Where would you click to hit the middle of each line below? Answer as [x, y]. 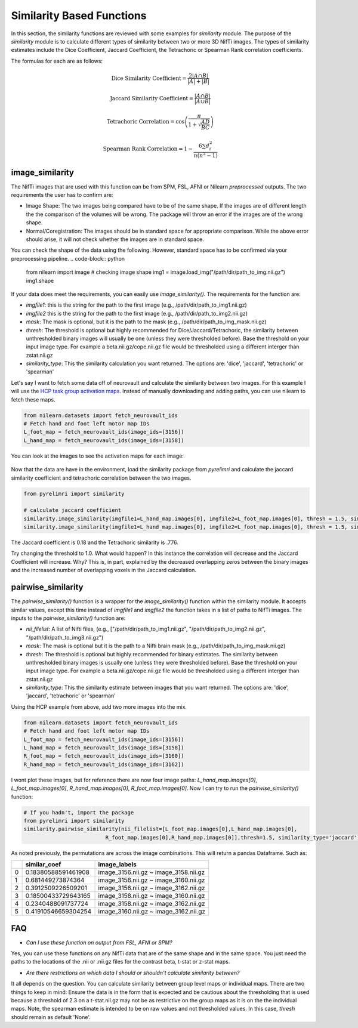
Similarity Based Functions [79, 16]
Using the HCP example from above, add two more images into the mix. [99, 706]
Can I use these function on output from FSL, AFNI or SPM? [99, 942]
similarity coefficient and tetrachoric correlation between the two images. [101, 478]
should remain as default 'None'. [51, 1017]
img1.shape [40, 280]
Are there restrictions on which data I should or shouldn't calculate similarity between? [133, 973]
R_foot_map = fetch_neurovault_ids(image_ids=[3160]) [104, 756]
